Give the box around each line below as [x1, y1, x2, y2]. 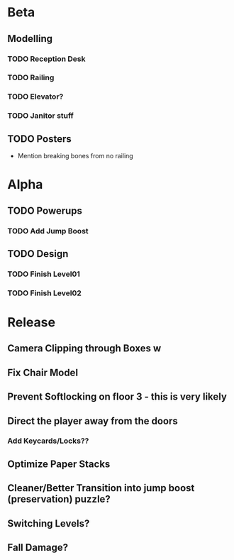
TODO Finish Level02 [7, 288, 82, 298]
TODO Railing [7, 72, 55, 82]
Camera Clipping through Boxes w [7, 342, 162, 355]
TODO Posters [7, 133, 72, 145]
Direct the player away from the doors [7, 414, 179, 427]
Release [7, 314, 55, 330]
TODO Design [7, 248, 69, 260]
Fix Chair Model [7, 366, 79, 378]
